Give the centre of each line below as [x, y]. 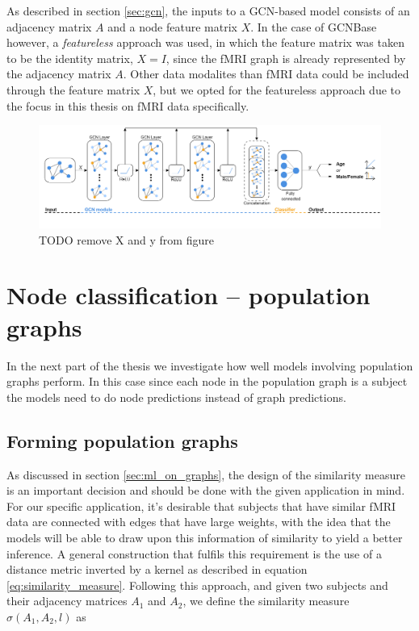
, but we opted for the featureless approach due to [277, 89]
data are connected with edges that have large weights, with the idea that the [199, 522]
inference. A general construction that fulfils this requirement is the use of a [194, 553]
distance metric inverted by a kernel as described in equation [157, 569]
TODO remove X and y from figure [126, 239]
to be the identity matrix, [70, 58]
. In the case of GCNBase [314, 26]
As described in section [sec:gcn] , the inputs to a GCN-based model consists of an [208, 10]
